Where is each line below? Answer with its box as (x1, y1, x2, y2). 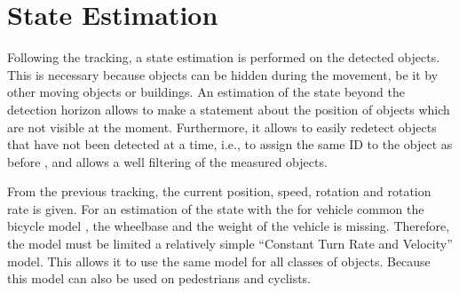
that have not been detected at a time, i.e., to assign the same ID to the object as (7, 135, 453, 154)
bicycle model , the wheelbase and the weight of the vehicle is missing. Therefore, (7, 217, 450, 235)
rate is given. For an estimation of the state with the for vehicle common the (7, 199, 424, 218)
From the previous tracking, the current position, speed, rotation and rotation (7, 182, 431, 201)
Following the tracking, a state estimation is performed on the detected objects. (7, 48, 440, 67)
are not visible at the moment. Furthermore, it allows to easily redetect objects (7, 117, 437, 136)
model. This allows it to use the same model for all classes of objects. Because (7, 251, 431, 270)
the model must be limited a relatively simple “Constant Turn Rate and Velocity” (7, 234, 453, 253)
